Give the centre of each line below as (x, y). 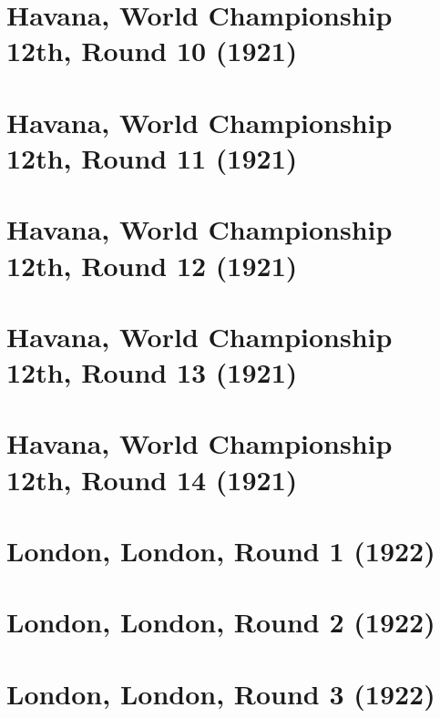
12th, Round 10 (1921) (152, 51)
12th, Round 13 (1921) (152, 372)
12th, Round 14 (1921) (152, 479)
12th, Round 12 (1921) (152, 265)
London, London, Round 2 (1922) (221, 622)
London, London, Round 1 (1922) (221, 550)
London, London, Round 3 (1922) (221, 693)
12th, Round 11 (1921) (152, 157)
